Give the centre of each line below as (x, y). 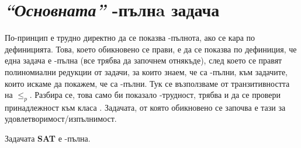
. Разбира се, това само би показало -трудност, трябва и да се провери (155, 95)
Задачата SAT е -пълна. (48, 138)
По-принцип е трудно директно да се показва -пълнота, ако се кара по (130, 38)
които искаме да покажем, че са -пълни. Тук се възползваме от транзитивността (147, 83)
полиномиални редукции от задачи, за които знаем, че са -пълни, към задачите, (146, 71)
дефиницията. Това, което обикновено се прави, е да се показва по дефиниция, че (151, 49)
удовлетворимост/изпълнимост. (61, 119)
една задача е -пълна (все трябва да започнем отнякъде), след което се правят (143, 60)
